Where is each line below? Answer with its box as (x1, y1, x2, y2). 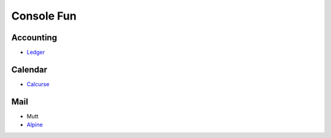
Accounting (11, 32, 58, 43)
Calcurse (26, 80, 50, 88)
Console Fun (11, 9, 77, 23)
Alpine (26, 121, 43, 128)
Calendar (11, 64, 47, 74)
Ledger (26, 49, 45, 56)
